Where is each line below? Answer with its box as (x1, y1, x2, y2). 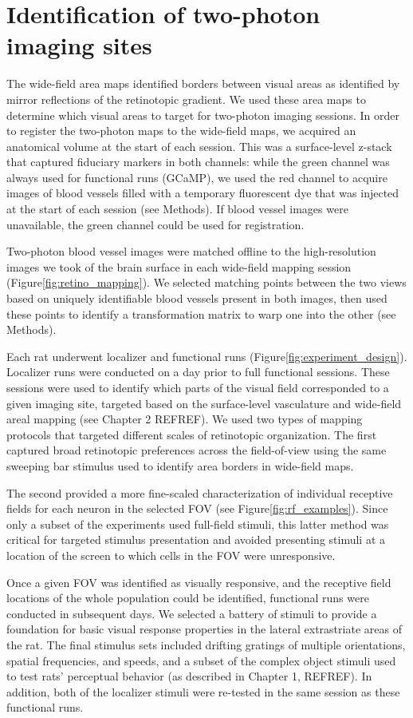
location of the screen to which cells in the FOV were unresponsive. (6, 546, 336, 563)
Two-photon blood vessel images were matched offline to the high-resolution (6, 243, 376, 260)
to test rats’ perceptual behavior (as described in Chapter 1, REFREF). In (6, 668, 372, 684)
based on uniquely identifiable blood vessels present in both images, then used (6, 290, 387, 307)
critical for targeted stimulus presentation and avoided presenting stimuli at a (6, 531, 386, 548)
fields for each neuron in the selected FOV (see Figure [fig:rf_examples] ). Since (6, 500, 388, 517)
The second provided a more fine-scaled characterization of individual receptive (6, 484, 393, 501)
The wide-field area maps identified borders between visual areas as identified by (6, 75, 400, 92)
